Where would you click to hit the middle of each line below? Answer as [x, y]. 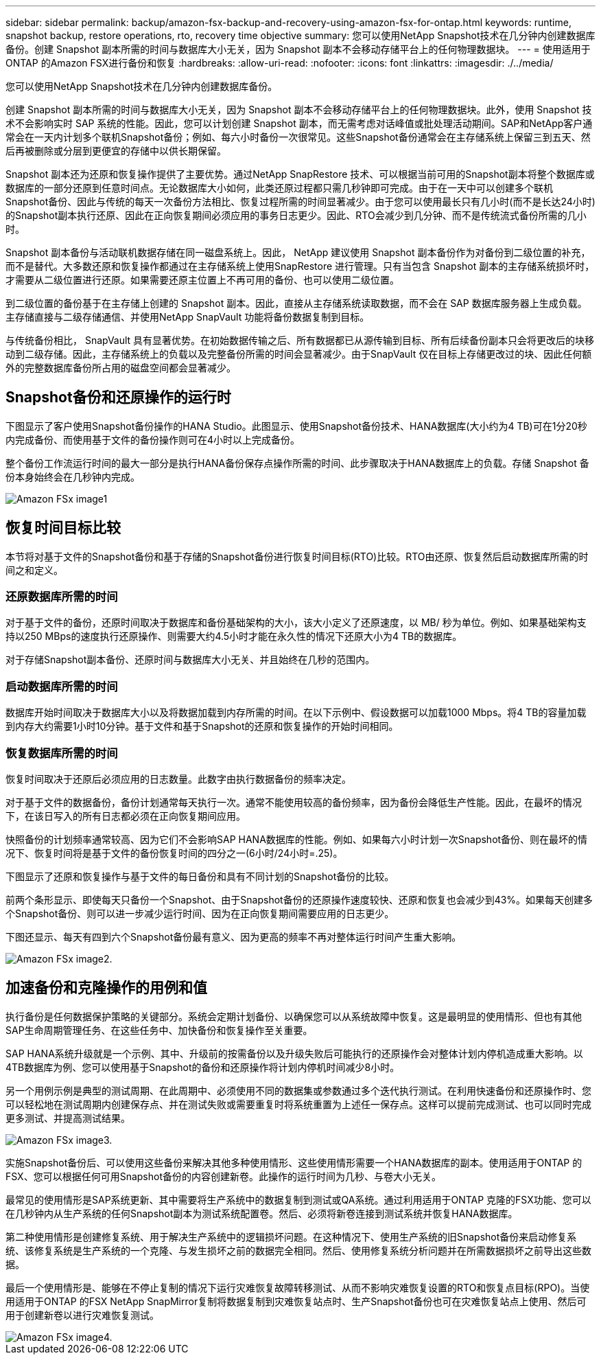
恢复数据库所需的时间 [62, 753]
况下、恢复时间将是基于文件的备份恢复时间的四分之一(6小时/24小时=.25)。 [174, 853]
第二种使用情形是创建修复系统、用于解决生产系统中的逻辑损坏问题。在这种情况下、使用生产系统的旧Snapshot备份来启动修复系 [291, 1236]
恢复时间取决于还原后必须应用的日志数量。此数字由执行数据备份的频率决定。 [178, 779]
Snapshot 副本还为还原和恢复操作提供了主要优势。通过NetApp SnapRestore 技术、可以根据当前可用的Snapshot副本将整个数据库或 [300, 174]
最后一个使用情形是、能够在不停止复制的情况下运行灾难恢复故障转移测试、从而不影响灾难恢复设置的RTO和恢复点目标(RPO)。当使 [298, 1287]
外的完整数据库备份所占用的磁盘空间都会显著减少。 [121, 368]
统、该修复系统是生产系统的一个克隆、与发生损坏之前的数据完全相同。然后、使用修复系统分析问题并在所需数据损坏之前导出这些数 [298, 1250]
